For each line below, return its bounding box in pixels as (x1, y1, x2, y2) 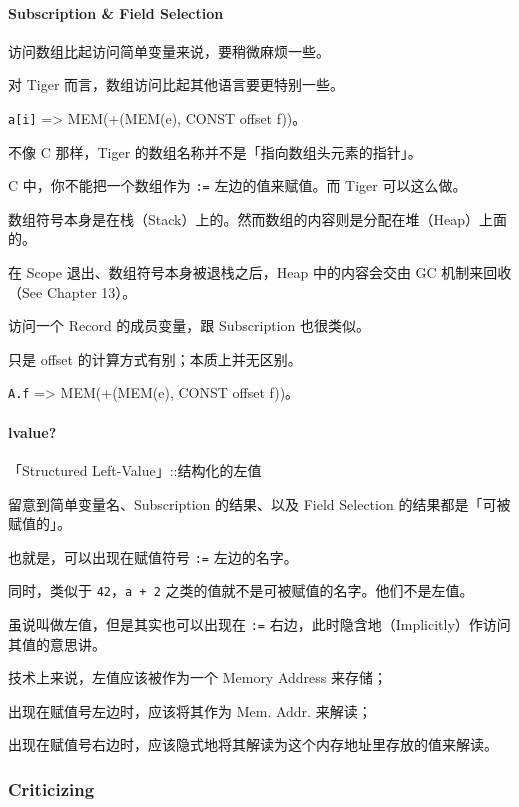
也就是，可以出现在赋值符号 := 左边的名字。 (8, 546, 298, 567)
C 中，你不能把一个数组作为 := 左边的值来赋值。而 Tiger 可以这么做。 (8, 175, 467, 196)
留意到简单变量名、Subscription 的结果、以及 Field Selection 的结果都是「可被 (8, 493, 511, 514)
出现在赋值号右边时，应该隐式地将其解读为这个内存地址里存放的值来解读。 (8, 734, 498, 755)
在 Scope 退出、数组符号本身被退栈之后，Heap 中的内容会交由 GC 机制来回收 (8, 262, 512, 283)
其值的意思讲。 (8, 633, 106, 654)
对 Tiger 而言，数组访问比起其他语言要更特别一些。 (8, 74, 345, 95)
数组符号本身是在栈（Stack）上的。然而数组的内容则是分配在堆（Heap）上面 (8, 208, 507, 229)
